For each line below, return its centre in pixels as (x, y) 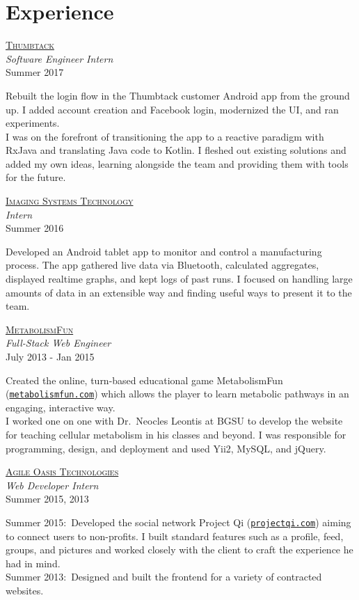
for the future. (36, 177)
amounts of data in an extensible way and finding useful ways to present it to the (179, 292)
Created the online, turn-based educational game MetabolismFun (144, 380)
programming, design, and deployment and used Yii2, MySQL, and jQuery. (166, 448)
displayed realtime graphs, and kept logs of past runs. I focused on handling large (179, 279)
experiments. (33, 123)
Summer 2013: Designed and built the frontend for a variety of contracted (164, 577)
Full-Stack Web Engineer (58, 343)
